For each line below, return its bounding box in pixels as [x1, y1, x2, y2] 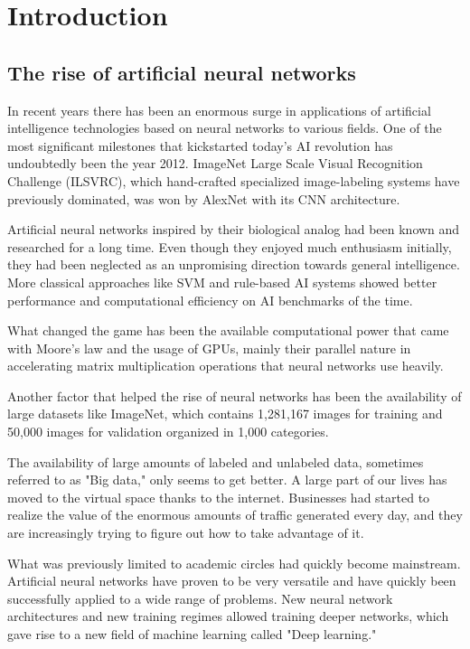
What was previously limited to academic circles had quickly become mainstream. [7, 553, 461, 572]
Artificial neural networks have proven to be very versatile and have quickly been [7, 571, 456, 590]
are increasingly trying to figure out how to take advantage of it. [7, 523, 364, 542]
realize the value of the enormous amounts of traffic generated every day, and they [7, 505, 463, 524]
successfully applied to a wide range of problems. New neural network [7, 588, 393, 607]
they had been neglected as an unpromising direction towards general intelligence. [7, 255, 460, 274]
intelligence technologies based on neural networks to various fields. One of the [7, 118, 442, 137]
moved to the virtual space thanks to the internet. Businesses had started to [7, 487, 430, 506]
